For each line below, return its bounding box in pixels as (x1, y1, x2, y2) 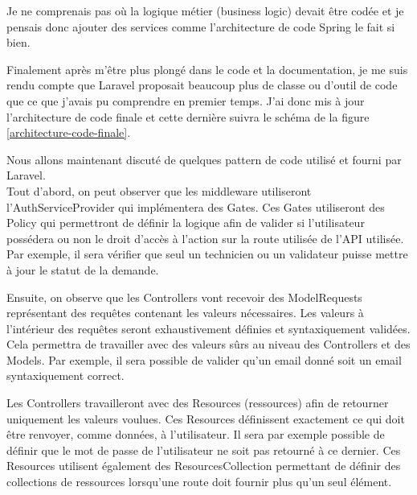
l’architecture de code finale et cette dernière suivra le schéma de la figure (6, 108, 370, 125)
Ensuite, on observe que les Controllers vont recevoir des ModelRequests (6, 288, 362, 305)
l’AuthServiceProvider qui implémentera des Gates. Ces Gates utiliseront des (6, 198, 385, 215)
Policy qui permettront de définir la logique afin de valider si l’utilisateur (6, 214, 365, 231)
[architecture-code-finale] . (6, 124, 131, 141)
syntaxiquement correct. (6, 367, 125, 384)
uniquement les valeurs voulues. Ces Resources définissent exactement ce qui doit (6, 410, 405, 427)
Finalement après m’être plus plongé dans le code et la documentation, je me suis (6, 60, 408, 77)
